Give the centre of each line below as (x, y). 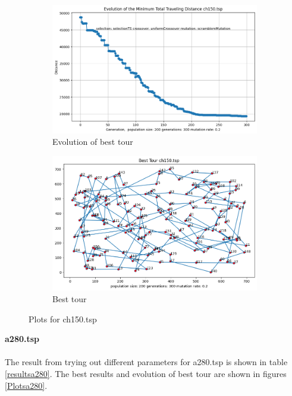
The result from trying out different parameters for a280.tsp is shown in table (146, 362)
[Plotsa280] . (26, 385)
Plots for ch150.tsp (63, 319)
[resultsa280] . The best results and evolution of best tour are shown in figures (146, 373)
